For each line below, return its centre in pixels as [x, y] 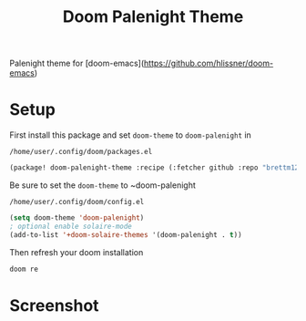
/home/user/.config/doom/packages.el [81, 152]
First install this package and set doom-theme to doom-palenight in [131, 135]
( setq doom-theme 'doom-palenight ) [77, 218]
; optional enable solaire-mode [71, 226]
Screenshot [54, 305]
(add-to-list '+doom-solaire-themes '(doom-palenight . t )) [126, 234]
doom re [24, 269]
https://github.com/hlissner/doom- [209, 63]
